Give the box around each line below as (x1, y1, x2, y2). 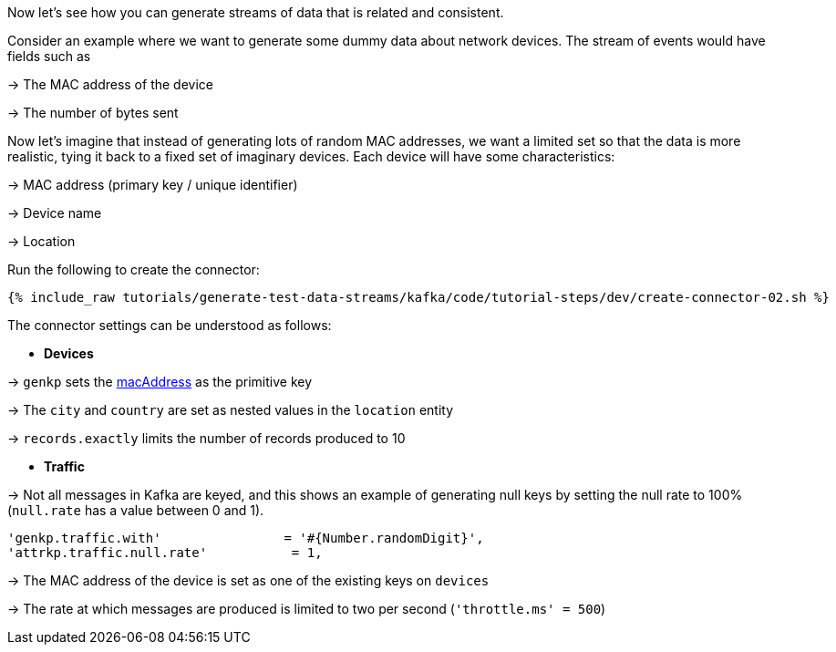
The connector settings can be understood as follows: (7, 317, 332, 333)
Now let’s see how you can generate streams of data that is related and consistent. (7, 5, 504, 20)
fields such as (7, 48, 91, 64)
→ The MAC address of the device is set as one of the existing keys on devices (7, 573, 490, 588)
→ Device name (7, 205, 102, 221)
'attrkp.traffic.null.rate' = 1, (7, 545, 323, 560)
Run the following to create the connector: (7, 262, 260, 277)
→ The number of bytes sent (7, 105, 179, 120)
